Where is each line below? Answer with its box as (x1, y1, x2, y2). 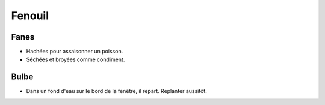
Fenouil (11, 9, 49, 22)
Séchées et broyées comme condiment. (26, 56, 125, 63)
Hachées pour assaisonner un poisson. (26, 48, 123, 55)
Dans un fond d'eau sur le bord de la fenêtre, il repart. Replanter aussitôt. (26, 88, 207, 95)
